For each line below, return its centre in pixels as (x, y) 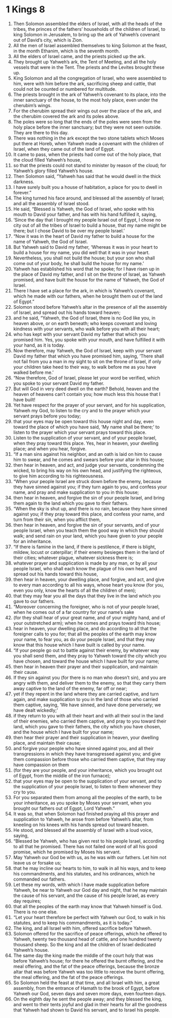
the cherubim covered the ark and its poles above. (66, 116)
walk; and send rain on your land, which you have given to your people (88, 536)
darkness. (24, 182)
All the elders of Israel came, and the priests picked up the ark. (79, 56)
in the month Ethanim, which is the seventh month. (67, 51)
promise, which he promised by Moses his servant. (67, 852)
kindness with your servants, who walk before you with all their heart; (87, 329)
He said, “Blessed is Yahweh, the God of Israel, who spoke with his (84, 209)
